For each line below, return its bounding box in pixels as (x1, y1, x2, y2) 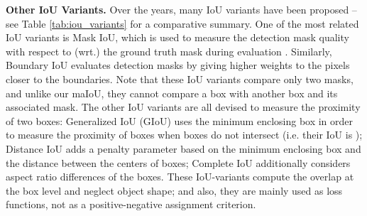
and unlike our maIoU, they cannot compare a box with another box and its (6, 85, 338, 100)
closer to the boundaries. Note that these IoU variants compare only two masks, (6, 71, 354, 86)
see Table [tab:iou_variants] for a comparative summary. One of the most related (6, 16, 359, 31)
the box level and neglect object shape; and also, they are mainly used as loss (6, 183, 343, 198)
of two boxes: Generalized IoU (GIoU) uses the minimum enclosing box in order (6, 113, 354, 128)
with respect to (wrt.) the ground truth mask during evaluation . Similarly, (6, 43, 332, 58)
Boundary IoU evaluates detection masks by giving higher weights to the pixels (6, 58, 350, 72)
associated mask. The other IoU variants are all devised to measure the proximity (6, 99, 361, 114)
